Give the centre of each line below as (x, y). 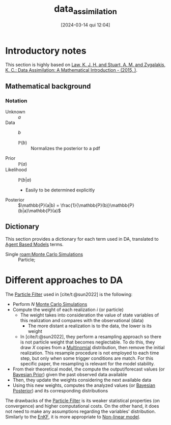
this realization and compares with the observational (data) (82, 320)
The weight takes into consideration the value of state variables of (90, 315)
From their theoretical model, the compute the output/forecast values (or (89, 369)
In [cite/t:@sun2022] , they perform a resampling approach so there (91, 336)
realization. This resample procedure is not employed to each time (90, 353)
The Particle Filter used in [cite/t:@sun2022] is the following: (69, 294)
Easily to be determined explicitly (60, 190)
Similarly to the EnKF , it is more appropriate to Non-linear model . (73, 417)
